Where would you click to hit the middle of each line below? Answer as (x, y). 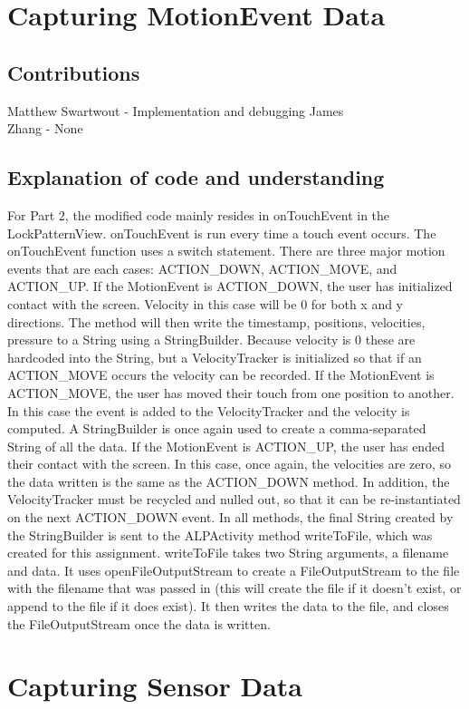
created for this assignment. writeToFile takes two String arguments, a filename (228, 553)
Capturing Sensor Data (155, 686)
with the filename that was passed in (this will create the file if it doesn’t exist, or (234, 588)
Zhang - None (45, 128)
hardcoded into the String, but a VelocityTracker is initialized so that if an (215, 357)
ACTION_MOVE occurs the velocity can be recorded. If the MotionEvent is (221, 375)
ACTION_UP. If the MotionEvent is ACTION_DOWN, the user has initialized (230, 286)
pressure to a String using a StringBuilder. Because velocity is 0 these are (211, 340)
